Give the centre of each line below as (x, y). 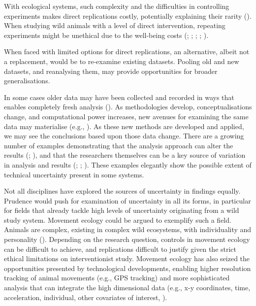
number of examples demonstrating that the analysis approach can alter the (119, 145)
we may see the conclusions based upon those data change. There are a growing (124, 136)
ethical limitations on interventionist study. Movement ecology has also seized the (127, 258)
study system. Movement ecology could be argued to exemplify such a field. (118, 220)
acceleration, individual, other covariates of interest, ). (86, 297)
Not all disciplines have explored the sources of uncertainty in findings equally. (122, 191)
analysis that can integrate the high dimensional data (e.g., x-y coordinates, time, (127, 288)
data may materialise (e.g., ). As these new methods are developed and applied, (124, 126)
